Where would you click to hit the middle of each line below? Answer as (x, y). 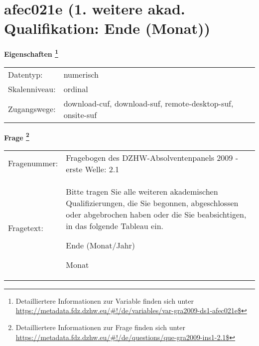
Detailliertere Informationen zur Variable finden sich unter (105, 300)
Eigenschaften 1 (31, 53)
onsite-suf (80, 115)
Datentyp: (25, 74)
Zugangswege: (32, 109)
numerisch (81, 74)
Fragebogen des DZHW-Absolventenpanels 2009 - (152, 157)
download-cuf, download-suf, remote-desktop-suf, (148, 103)
